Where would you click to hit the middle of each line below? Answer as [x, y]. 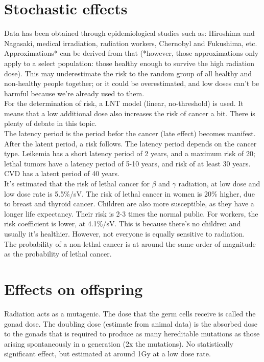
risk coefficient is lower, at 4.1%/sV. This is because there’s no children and [123, 223]
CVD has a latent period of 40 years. [62, 173]
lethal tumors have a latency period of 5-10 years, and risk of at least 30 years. [127, 163]
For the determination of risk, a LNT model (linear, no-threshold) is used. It [124, 103]
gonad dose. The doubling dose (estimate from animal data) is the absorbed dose [131, 323]
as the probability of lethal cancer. [58, 254]
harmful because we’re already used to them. [74, 93]
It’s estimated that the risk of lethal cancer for [77, 184]
